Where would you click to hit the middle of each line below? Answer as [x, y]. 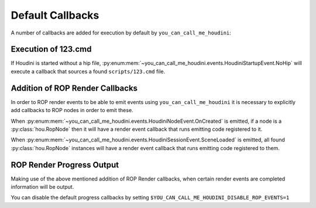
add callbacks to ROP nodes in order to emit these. [72, 110]
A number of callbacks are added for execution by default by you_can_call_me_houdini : [121, 33]
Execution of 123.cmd [51, 49]
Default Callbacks [55, 15]
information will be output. [42, 187]
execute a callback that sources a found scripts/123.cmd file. [88, 71]
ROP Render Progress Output [65, 164]
